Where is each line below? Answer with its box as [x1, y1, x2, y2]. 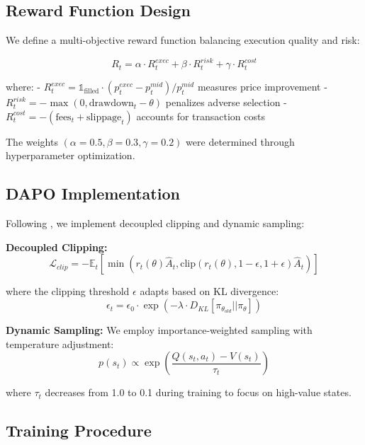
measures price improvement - [197, 79, 327, 94]
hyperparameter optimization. [6, 148, 135, 163]
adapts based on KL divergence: [140, 284, 279, 299]
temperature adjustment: [6, 336, 114, 351]
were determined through [186, 134, 295, 149]
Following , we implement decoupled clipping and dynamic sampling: [6, 216, 305, 231]
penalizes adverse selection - [165, 95, 287, 110]
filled [84, 87, 99, 95]
